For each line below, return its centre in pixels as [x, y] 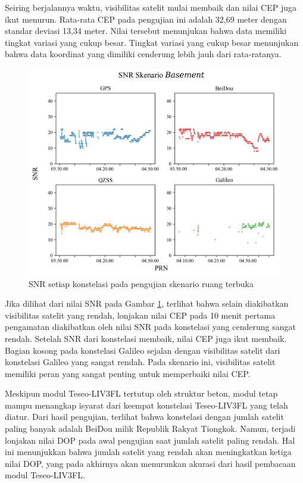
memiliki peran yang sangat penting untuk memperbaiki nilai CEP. [128, 373]
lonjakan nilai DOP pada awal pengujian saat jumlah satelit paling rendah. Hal [150, 440]
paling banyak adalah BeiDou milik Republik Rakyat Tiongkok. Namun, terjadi [150, 429]
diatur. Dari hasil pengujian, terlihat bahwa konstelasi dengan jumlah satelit [144, 417]
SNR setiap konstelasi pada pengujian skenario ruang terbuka [141, 283]
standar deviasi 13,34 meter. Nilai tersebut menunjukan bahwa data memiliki [146, 31]
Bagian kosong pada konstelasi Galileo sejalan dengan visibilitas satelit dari [143, 350]
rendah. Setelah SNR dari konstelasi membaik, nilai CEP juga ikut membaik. [146, 338]
